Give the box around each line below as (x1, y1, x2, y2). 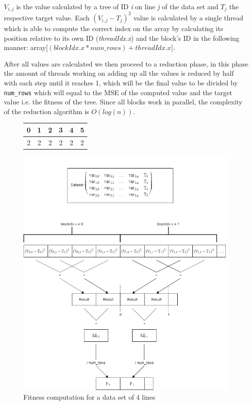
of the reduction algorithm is (4, 106, 89, 116)
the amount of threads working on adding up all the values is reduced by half (4, 68, 234, 78)
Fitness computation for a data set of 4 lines (23, 391, 155, 402)
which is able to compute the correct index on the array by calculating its (4, 23, 223, 33)
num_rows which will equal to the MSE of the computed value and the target (4, 87, 233, 97)
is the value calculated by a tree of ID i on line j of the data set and (16, 1, 218, 11)
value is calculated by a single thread (133, 12, 244, 22)
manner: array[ (4, 42, 48, 52)
